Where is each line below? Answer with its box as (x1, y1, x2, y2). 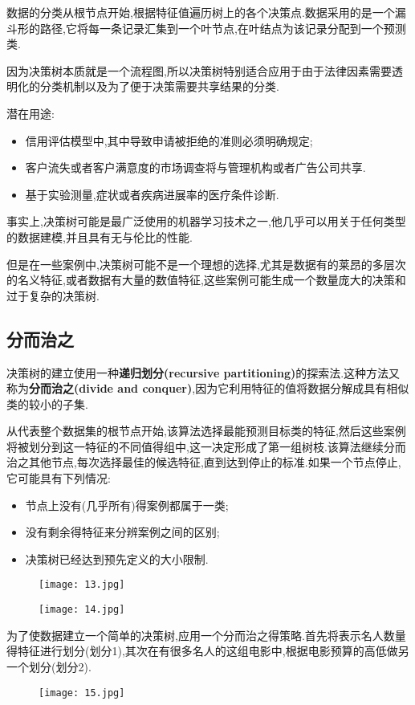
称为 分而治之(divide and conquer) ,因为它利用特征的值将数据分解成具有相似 (6, 380, 409, 397)
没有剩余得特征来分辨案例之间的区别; (25, 524, 220, 540)
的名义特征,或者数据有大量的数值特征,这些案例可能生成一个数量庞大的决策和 (6, 271, 406, 288)
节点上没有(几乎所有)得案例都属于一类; (25, 496, 229, 513)
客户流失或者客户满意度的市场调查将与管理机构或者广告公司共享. (25, 159, 366, 176)
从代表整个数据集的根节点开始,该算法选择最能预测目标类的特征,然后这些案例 (6, 422, 406, 439)
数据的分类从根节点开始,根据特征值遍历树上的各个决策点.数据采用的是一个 (6, 4, 395, 20)
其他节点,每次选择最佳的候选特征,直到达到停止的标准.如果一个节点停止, (28, 454, 401, 471)
